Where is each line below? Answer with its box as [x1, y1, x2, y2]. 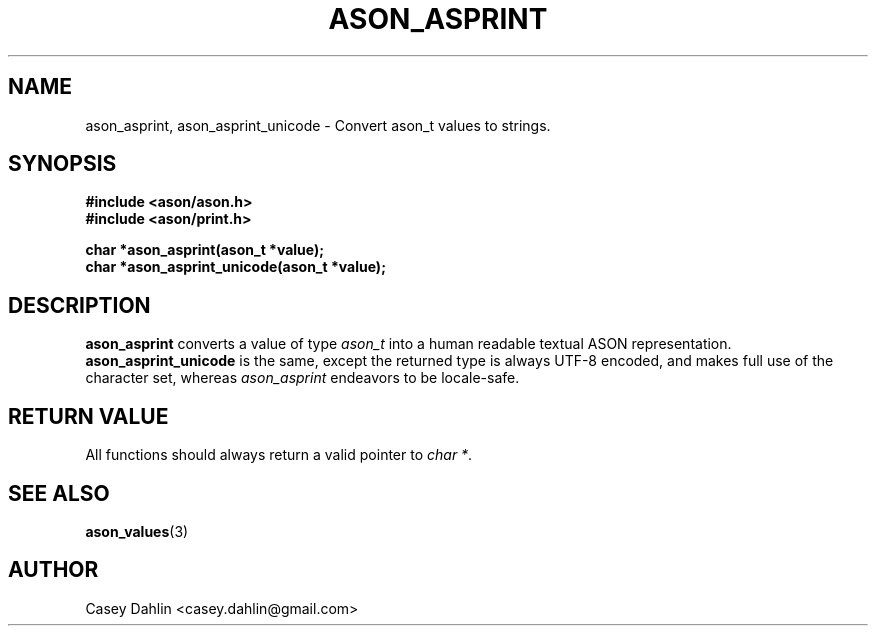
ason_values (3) [85, 522, 189, 540]
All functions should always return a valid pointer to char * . [85, 446, 473, 464]
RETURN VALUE [8, 403, 169, 429]
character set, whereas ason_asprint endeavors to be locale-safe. [85, 369, 520, 387]
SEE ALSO [8, 480, 110, 506]
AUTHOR [8, 557, 99, 583]
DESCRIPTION [8, 292, 151, 318]
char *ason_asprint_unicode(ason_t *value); [85, 258, 386, 276]
